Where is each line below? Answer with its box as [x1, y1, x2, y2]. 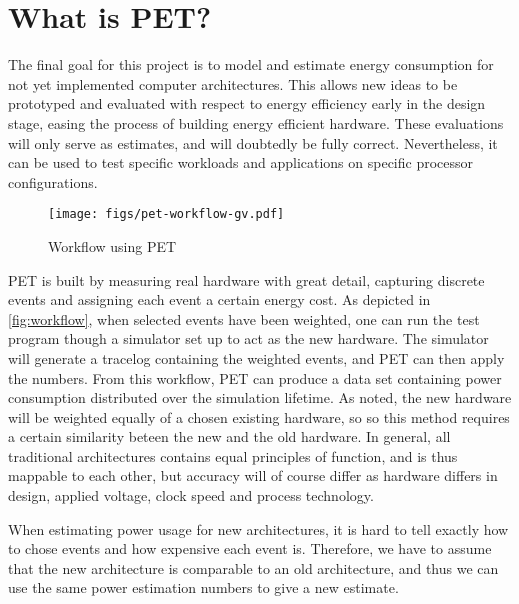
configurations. [8, 171, 98, 192]
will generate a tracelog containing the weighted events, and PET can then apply [8, 347, 505, 368]
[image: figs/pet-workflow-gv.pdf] [48, 207, 285, 222]
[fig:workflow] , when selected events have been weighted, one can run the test [8, 308, 480, 329]
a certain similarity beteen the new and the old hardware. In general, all [8, 426, 451, 447]
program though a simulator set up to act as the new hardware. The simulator [8, 328, 489, 349]
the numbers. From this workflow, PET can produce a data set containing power [8, 367, 502, 388]
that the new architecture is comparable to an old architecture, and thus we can [8, 557, 499, 578]
